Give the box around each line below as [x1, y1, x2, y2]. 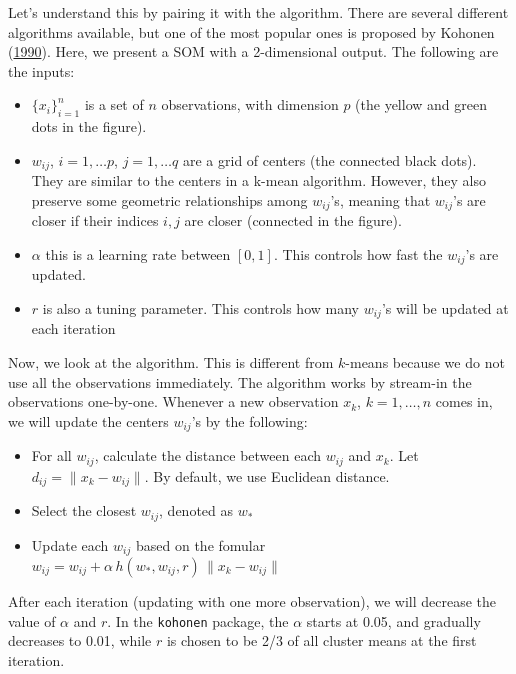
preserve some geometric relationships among [31, 189, 308, 210]
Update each [31, 534, 109, 555]
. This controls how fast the [273, 243, 443, 264]
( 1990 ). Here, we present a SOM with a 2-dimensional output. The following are [8, 41, 499, 62]
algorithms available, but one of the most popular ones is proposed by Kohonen [8, 21, 495, 42]
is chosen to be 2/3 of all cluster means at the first [166, 630, 477, 651]
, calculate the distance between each [94, 445, 321, 466]
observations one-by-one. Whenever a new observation [8, 391, 339, 412]
